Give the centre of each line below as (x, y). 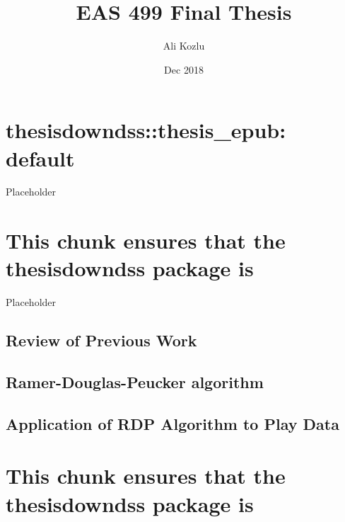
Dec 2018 (184, 69)
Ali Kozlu (184, 46)
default (40, 158)
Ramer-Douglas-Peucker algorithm (135, 382)
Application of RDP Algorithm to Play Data (172, 423)
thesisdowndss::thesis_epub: (146, 130)
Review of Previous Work (101, 340)
